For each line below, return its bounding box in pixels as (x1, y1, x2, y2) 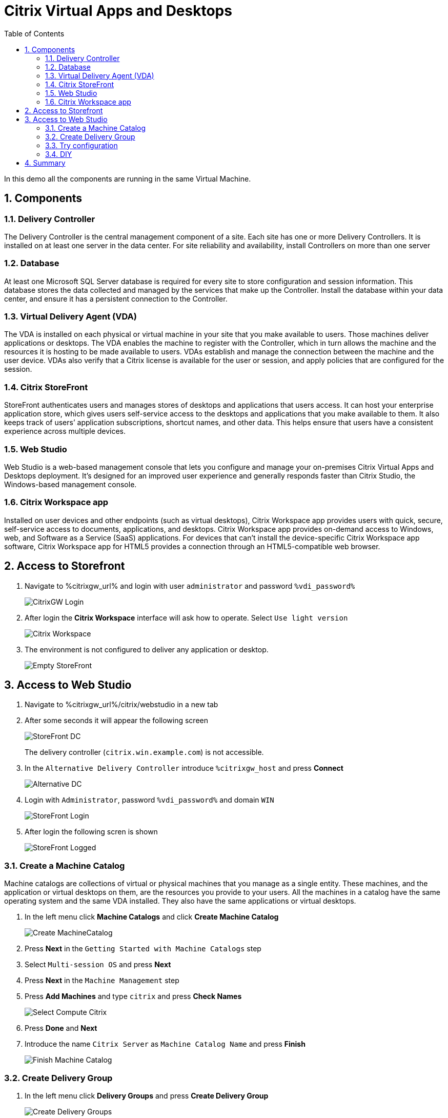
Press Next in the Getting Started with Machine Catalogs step (25, 944, 261, 953)
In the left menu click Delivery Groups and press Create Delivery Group (25, 1091, 269, 1100)
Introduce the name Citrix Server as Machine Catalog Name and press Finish (25, 1040, 306, 1049)
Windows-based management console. (4, 480, 137, 489)
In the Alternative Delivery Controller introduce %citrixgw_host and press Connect (25, 764, 343, 773)
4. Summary (25, 158, 66, 167)
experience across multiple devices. (4, 427, 126, 436)
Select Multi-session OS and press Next (25, 960, 171, 969)
